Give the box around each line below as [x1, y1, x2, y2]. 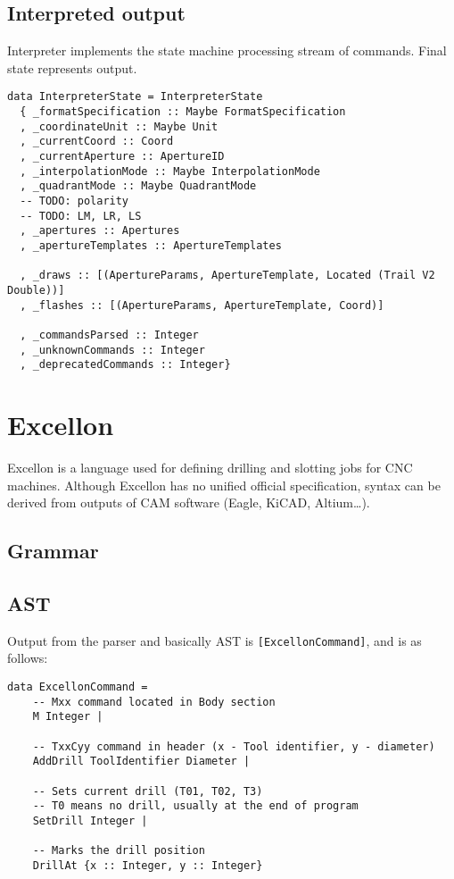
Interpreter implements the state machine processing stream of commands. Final [7, 41, 447, 60]
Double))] [7, 283, 65, 297]
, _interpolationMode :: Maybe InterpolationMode [20, 164, 320, 178]
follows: [7, 649, 48, 667]
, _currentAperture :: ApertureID [20, 150, 225, 163]
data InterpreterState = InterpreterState [7, 90, 263, 104]
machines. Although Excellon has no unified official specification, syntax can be [7, 475, 441, 494]
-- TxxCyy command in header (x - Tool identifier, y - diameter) [32, 740, 435, 753]
